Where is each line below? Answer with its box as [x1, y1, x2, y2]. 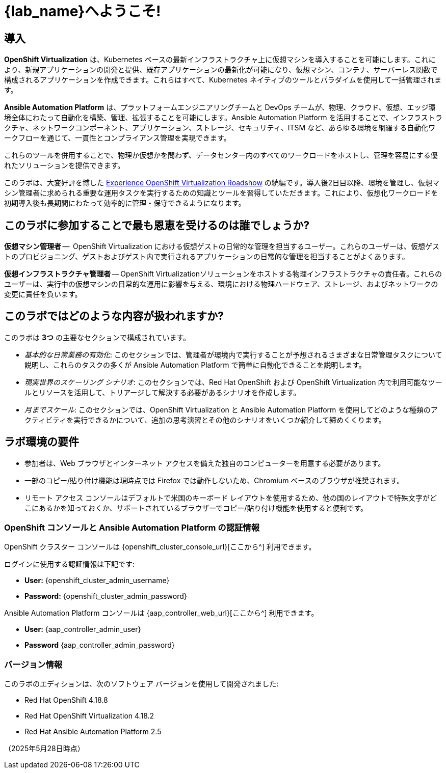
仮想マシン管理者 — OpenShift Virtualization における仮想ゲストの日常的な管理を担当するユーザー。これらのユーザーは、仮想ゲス [4, 242, 440, 251]
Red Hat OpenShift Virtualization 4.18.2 [24, 711, 154, 721]
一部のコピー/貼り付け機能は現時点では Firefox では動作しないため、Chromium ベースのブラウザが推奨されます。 [24, 476, 404, 485]
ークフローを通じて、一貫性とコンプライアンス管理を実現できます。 [4, 133, 231, 143]
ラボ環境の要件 [4, 435, 79, 449]
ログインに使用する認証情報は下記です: [4, 560, 135, 569]
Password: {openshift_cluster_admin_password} [24, 592, 187, 601]
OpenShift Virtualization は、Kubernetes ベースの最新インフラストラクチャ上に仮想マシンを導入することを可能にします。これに [4, 55, 436, 64]
